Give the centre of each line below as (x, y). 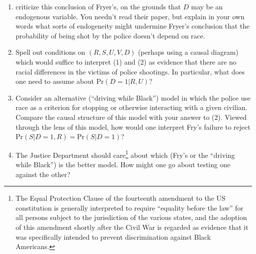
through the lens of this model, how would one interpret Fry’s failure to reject (133, 127)
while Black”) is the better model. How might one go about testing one (123, 164)
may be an (207, 6)
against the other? (43, 174)
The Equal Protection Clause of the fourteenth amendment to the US (120, 198)
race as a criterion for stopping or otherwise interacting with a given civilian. (131, 107)
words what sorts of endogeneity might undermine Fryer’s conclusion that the (132, 26)
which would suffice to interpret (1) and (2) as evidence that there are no (126, 61)
